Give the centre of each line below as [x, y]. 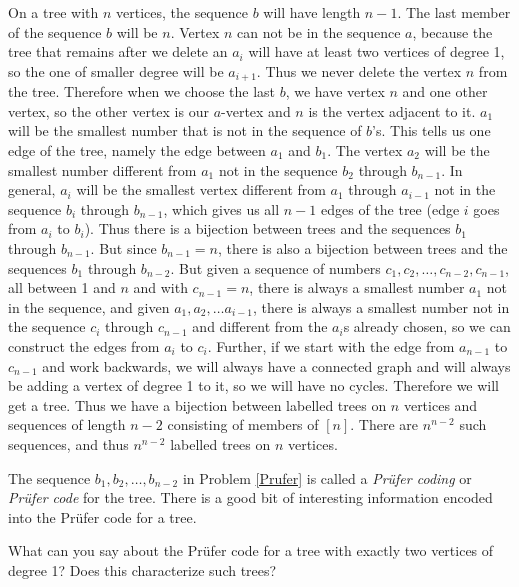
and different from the [260, 326]
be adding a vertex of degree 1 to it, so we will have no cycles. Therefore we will [254, 385]
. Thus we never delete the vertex [359, 70]
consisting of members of [243, 424]
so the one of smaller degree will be [116, 70]
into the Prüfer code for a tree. [102, 516]
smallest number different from [102, 169]
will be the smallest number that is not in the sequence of [185, 130]
